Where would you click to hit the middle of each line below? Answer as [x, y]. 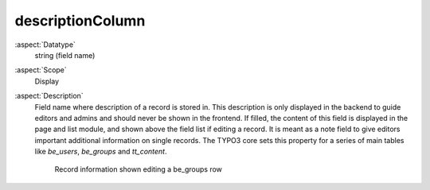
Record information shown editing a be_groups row [139, 169]
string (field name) [65, 55]
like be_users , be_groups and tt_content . [101, 152]
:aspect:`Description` [49, 96]
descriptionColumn [80, 21]
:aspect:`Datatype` [45, 45]
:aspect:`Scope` [41, 70]
